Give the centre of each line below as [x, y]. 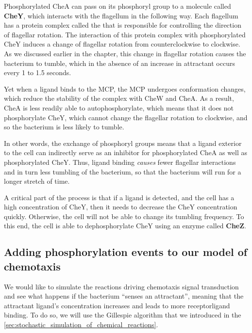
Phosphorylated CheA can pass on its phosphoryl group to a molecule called [118, 6]
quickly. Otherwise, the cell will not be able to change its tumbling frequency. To [124, 216]
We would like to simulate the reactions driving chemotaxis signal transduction [121, 286]
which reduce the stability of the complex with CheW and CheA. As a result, [119, 98]
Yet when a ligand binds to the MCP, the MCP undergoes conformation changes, [125, 88]
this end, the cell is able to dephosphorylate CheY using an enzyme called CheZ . [125, 226]
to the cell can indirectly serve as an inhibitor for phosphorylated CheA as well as [126, 152]
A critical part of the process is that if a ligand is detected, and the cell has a [119, 197]
